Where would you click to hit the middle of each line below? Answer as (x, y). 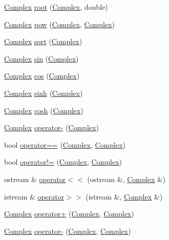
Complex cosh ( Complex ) (44, 110)
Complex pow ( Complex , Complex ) (59, 24)
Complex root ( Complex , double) (56, 7)
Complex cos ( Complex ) (42, 76)
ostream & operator (35, 179)
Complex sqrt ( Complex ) (43, 41)
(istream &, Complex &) (124, 196)
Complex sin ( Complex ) (41, 58)
